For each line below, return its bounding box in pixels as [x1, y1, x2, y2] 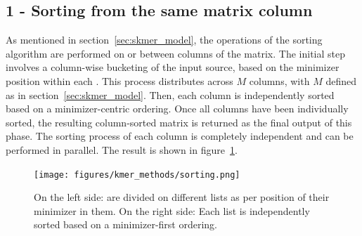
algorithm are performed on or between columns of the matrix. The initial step [6, 46, 345, 60]
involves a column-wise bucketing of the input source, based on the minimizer [6, 60, 340, 74]
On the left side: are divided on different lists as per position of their [34, 190, 330, 204]
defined [325, 73, 356, 88]
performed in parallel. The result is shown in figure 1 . [6, 142, 238, 157]
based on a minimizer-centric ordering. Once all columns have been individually [6, 101, 349, 116]
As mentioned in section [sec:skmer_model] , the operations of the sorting [6, 32, 323, 47]
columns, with [249, 73, 310, 88]
